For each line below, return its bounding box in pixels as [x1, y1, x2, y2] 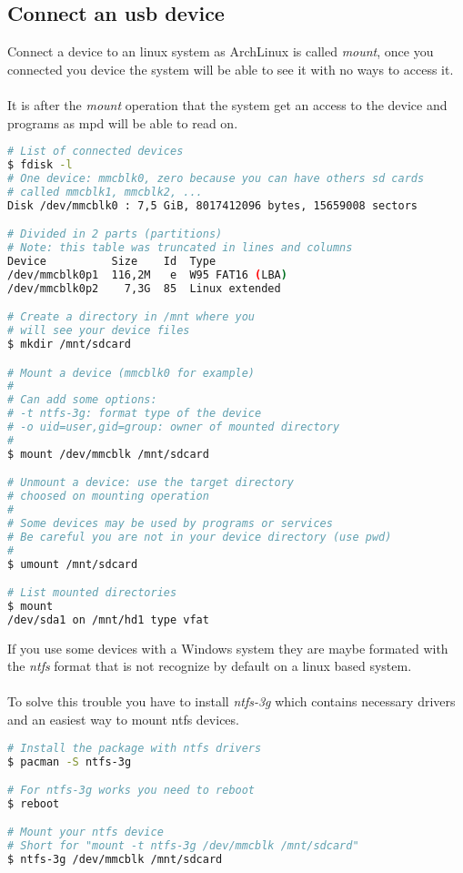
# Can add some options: [7, 393, 157, 407]
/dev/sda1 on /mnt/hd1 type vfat [7, 613, 209, 626]
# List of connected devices [7, 145, 184, 158]
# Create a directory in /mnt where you [7, 310, 256, 324]
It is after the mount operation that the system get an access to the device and [7, 95, 448, 114]
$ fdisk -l [7, 158, 73, 172]
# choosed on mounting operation [7, 490, 209, 503]
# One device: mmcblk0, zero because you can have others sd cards [7, 171, 425, 185]
